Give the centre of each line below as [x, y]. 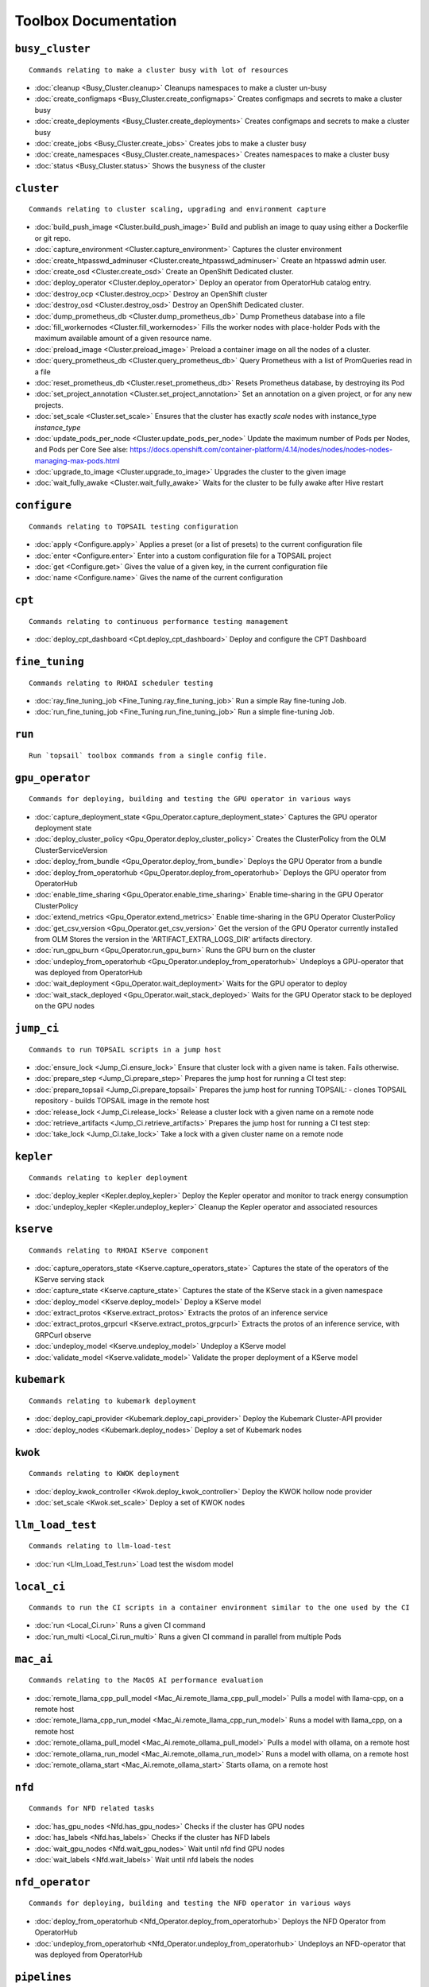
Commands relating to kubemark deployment [113, 1400]
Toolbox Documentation [96, 21]
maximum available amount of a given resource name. [123, 339]
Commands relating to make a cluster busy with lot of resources [159, 70]
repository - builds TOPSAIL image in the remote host [122, 1101]
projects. [49, 405]
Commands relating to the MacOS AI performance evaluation [146, 1680]
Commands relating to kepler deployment [108, 1177]
